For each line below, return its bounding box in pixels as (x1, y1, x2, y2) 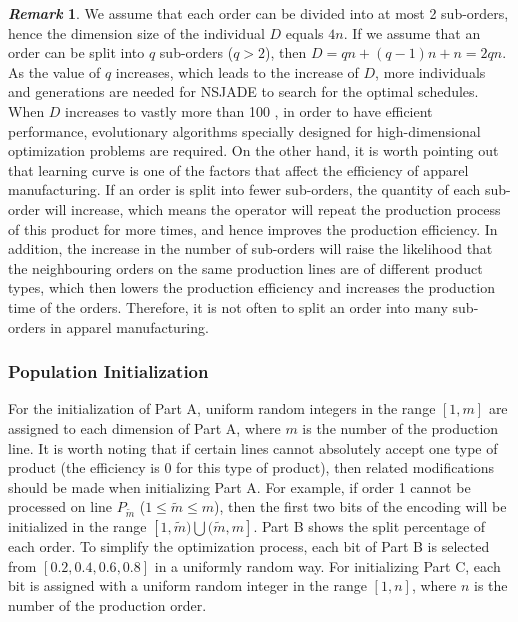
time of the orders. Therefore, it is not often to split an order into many (8, 296, 448, 317)
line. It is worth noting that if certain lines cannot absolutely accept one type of (8, 437, 498, 458)
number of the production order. (8, 594, 207, 615)
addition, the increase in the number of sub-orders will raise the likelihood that (8, 238, 493, 259)
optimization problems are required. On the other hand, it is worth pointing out (8, 140, 499, 161)
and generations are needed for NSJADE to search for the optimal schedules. (8, 81, 479, 102)
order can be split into (8, 42, 145, 63)
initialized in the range (8, 516, 147, 537)
